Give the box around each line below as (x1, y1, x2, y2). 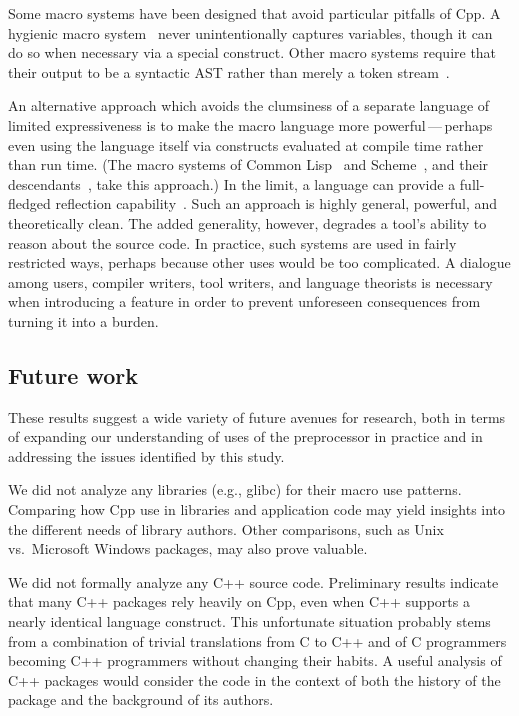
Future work (8, 359, 139, 390)
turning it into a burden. (8, 310, 159, 331)
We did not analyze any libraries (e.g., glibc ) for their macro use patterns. (8, 479, 462, 500)
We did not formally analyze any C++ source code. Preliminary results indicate (8, 571, 499, 592)
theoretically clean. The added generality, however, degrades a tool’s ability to (8, 212, 487, 233)
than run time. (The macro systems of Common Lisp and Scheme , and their (8, 154, 489, 175)
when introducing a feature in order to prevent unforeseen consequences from (8, 291, 481, 312)
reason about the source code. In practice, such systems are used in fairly (8, 232, 457, 253)
